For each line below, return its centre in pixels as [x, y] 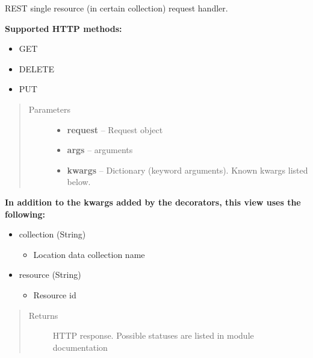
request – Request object [115, 129]
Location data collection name [89, 254]
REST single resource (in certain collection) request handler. [116, 8]
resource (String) [50, 275]
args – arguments [100, 150]
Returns [43, 315]
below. [79, 182]
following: [25, 214]
